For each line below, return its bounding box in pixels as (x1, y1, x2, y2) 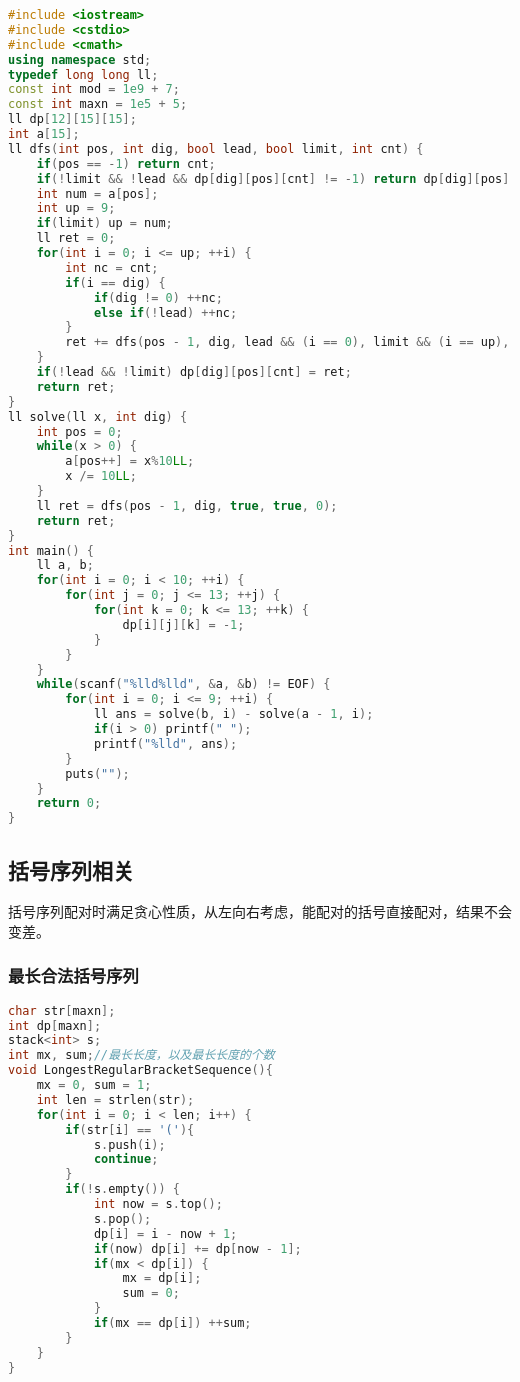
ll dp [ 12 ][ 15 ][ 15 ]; (8, 112, 137, 127)
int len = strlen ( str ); (36, 1092, 195, 1107)
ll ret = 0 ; (36, 231, 116, 246)
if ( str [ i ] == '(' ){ (65, 1122, 195, 1137)
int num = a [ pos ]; (36, 186, 159, 201)
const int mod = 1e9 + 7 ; (8, 82, 180, 97)
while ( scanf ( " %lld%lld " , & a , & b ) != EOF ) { (36, 677, 331, 692)
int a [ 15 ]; (8, 127, 80, 141)
